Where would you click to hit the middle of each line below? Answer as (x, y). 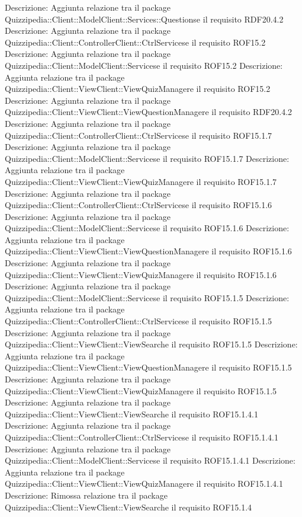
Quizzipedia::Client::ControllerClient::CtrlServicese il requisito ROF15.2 (135, 42)
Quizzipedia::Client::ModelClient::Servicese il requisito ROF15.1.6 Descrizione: (147, 228)
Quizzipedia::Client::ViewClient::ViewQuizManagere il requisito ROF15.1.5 (141, 390)
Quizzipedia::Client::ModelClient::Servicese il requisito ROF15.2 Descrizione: (144, 65)
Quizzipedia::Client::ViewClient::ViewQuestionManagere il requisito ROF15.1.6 (148, 251)
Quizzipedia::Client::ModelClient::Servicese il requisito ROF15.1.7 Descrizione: (147, 158)
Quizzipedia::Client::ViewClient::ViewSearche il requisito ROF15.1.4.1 (131, 414)
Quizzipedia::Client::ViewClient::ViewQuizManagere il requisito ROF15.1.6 (141, 274)
